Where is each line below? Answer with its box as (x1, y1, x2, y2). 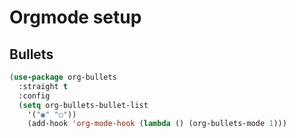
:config (18, 91, 51, 101)
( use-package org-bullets (9, 72, 117, 82)
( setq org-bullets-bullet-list (18, 100, 149, 110)
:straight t (18, 81, 69, 91)
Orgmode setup (9, 6, 142, 29)
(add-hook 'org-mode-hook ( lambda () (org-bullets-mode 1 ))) (27, 119, 287, 129)
